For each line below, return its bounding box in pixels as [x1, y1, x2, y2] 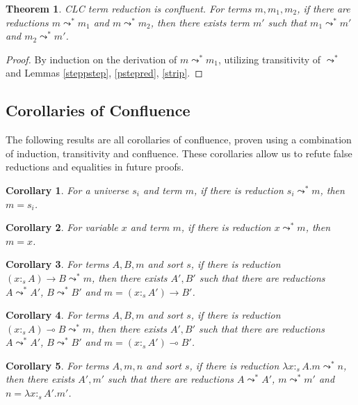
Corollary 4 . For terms [6, 308, 109, 322]
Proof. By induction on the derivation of [6, 51, 177, 66]
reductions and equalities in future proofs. [6, 159, 184, 174]
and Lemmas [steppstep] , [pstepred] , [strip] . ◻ [6, 65, 203, 80]
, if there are [297, 1, 350, 15]
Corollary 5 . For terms [6, 358, 109, 372]
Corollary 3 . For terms [6, 257, 109, 271]
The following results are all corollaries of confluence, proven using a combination [6, 132, 352, 147]
